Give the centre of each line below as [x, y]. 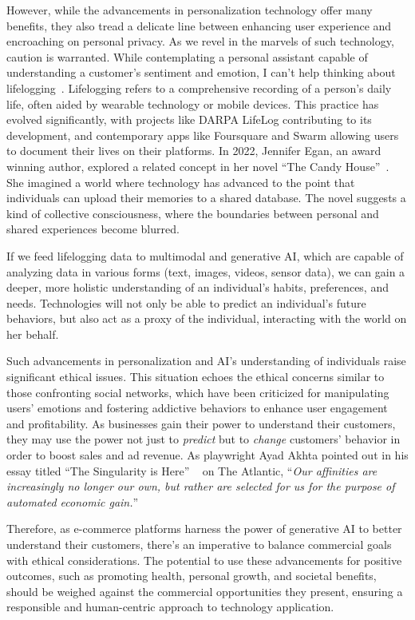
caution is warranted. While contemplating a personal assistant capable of [187, 56]
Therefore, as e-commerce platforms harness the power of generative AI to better [204, 529]
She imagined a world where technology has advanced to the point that [181, 182]
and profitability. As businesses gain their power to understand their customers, [201, 423]
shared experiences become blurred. [93, 229]
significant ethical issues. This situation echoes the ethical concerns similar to [196, 377]
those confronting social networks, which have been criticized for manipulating [198, 392]
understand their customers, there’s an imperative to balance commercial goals [199, 544]
